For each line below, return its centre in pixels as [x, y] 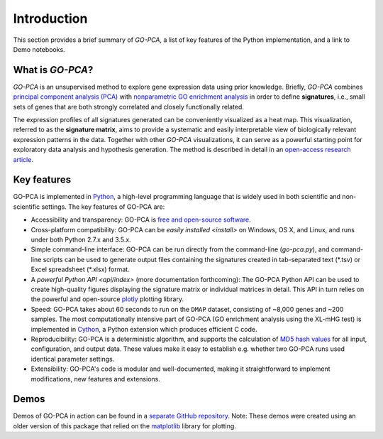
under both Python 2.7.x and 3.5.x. [81, 240]
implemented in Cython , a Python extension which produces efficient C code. [144, 329]
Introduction [50, 18]
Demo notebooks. [39, 49]
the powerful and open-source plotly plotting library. [107, 299]
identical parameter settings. [73, 359]
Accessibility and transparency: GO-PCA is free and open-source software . [141, 220]
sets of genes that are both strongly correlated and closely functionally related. [129, 107]
